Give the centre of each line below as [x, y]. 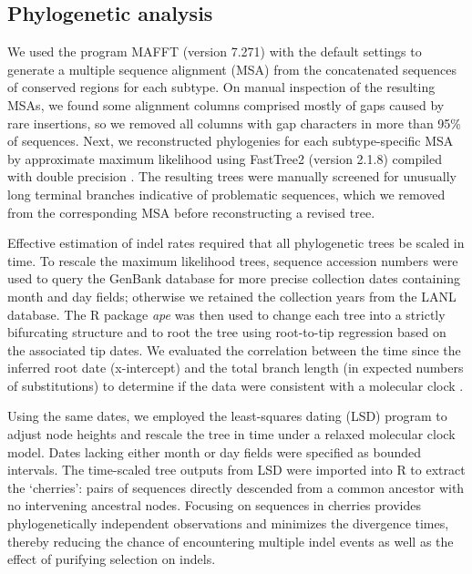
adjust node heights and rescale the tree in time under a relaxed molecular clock [231, 434]
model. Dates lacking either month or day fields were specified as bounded [215, 451]
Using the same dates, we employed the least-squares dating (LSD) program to [227, 416]
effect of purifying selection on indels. [112, 559]
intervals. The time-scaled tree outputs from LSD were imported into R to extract [236, 470]
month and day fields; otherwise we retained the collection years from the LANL [232, 296]
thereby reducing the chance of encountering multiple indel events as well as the [231, 541]
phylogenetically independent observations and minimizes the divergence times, [228, 523]
